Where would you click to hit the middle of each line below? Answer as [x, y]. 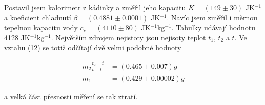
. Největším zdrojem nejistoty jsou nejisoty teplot [128, 37]
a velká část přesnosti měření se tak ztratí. [71, 96]
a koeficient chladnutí [38, 17]
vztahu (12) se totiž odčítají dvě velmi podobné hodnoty [93, 47]
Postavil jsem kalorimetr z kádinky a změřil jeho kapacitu [95, 7]
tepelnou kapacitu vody [41, 27]
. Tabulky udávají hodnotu [213, 27]
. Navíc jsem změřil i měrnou [212, 17]
